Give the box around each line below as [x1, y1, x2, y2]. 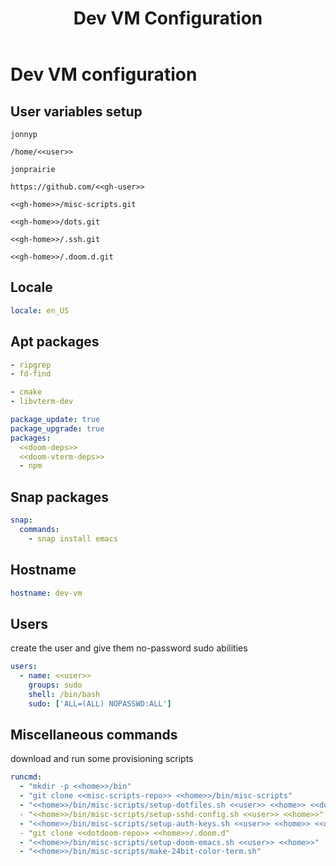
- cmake [10, 387, 43, 397]
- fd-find [10, 369, 52, 379]
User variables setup [10, 103, 143, 120]
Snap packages [10, 488, 110, 506]
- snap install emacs [28, 533, 118, 544]
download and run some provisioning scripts [10, 753, 194, 765]
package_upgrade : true [10, 423, 105, 434]
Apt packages [10, 333, 100, 351]
